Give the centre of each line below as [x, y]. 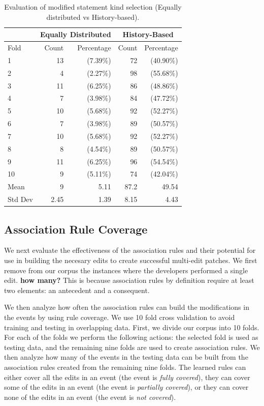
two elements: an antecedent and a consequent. [77, 290]
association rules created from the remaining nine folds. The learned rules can [125, 367]
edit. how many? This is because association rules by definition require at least [129, 280]
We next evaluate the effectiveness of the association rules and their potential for [130, 250]
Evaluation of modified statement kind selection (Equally [93, 7]
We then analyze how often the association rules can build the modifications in [127, 307]
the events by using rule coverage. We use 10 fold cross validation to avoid [120, 317]
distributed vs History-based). [93, 17]
